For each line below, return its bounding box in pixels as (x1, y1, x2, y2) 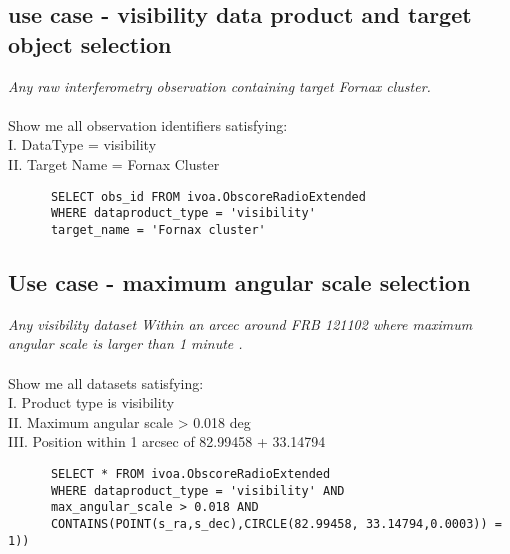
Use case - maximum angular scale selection (8, 266, 471, 297)
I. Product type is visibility (8, 392, 175, 413)
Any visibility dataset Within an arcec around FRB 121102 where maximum (8, 313, 473, 334)
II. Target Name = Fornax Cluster (8, 153, 220, 174)
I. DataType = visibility (8, 134, 157, 155)
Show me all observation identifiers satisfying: (8, 114, 288, 135)
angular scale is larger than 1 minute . (8, 333, 243, 354)
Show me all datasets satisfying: (8, 372, 204, 393)
